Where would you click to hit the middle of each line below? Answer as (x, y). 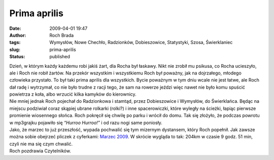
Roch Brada (62, 35)
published (60, 57)
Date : (15, 28)
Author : (18, 35)
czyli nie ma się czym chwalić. (41, 144)
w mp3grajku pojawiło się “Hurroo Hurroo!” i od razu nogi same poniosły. (86, 123)
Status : (17, 57)
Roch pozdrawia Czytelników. (40, 151)
